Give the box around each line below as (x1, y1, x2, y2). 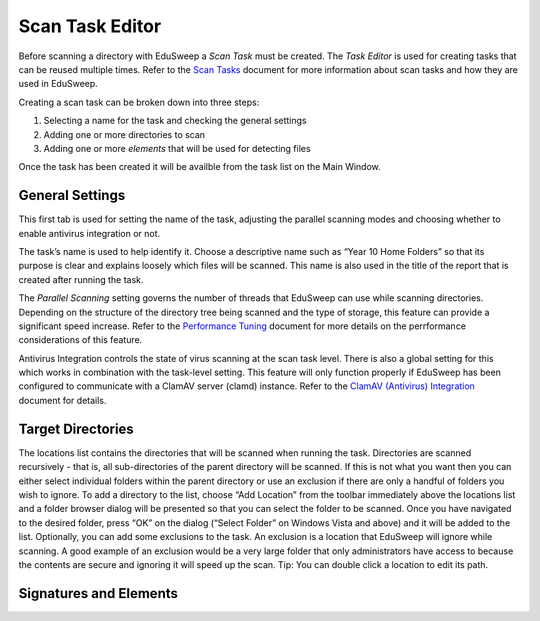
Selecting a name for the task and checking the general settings (43, 115, 307, 127)
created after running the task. (18, 273, 144, 285)
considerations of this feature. (18, 334, 143, 346)
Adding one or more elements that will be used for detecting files (43, 142, 311, 154)
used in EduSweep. (18, 78, 99, 90)
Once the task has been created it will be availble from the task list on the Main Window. (18, 161, 382, 173)
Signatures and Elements (18, 585, 179, 602)
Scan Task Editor (18, 15, 162, 37)
